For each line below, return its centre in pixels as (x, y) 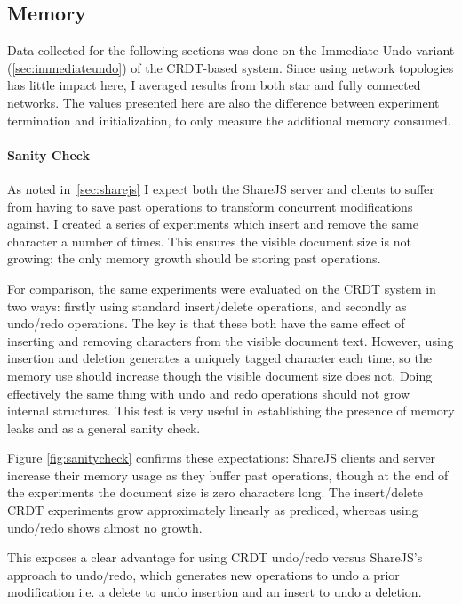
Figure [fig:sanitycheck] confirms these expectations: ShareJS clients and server (222, 458)
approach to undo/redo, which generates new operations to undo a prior (203, 574)
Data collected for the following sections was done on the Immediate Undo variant (231, 50)
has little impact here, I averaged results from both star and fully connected (214, 85)
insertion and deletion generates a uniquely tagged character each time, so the (219, 358)
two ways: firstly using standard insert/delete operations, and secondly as (207, 306)
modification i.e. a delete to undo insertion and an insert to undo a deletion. (215, 592)
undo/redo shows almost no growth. (105, 527)
